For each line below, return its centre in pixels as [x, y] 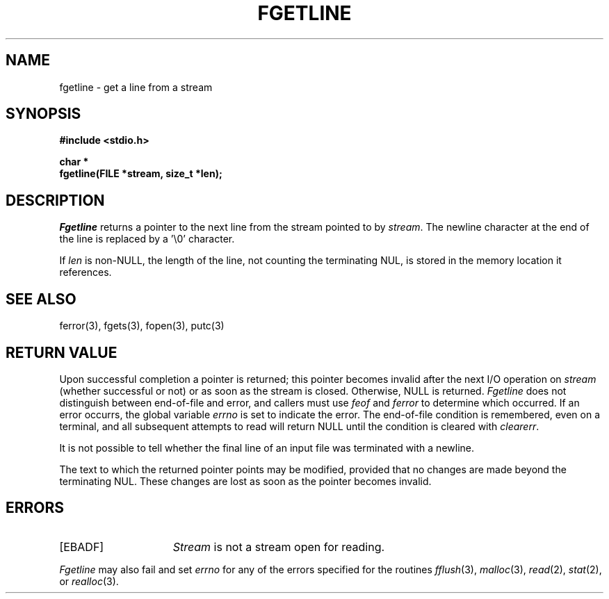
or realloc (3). [89, 581]
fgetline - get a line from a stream [136, 87]
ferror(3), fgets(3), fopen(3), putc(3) [142, 326]
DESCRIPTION [55, 200]
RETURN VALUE [62, 352]
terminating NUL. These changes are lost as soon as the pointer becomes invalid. [245, 481]
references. [86, 272]
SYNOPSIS [43, 114]
